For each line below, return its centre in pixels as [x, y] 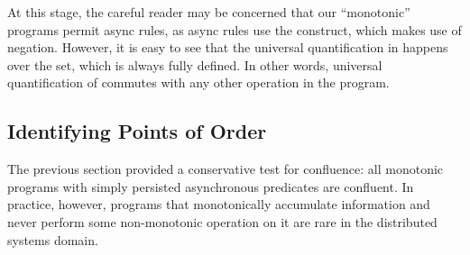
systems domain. [53, 239]
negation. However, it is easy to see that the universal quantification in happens [228, 47]
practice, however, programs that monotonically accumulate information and [219, 204]
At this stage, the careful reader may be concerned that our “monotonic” [209, 12]
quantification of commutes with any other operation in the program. [198, 82]
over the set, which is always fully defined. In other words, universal [195, 64]
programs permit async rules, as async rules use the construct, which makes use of [235, 29]
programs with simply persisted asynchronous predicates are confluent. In [211, 186]
